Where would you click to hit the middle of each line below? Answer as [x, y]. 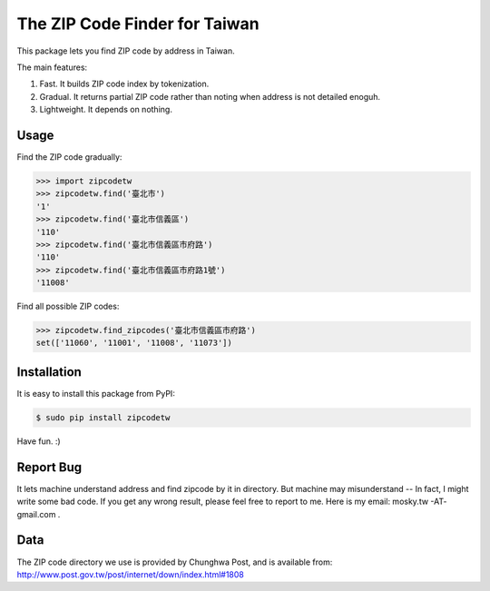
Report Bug [49, 467]
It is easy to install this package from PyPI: [96, 393]
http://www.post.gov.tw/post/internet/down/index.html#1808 [131, 574]
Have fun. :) [39, 441]
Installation [49, 372]
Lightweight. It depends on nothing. [106, 110]
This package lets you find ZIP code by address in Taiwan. [126, 51]
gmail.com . [39, 514]
